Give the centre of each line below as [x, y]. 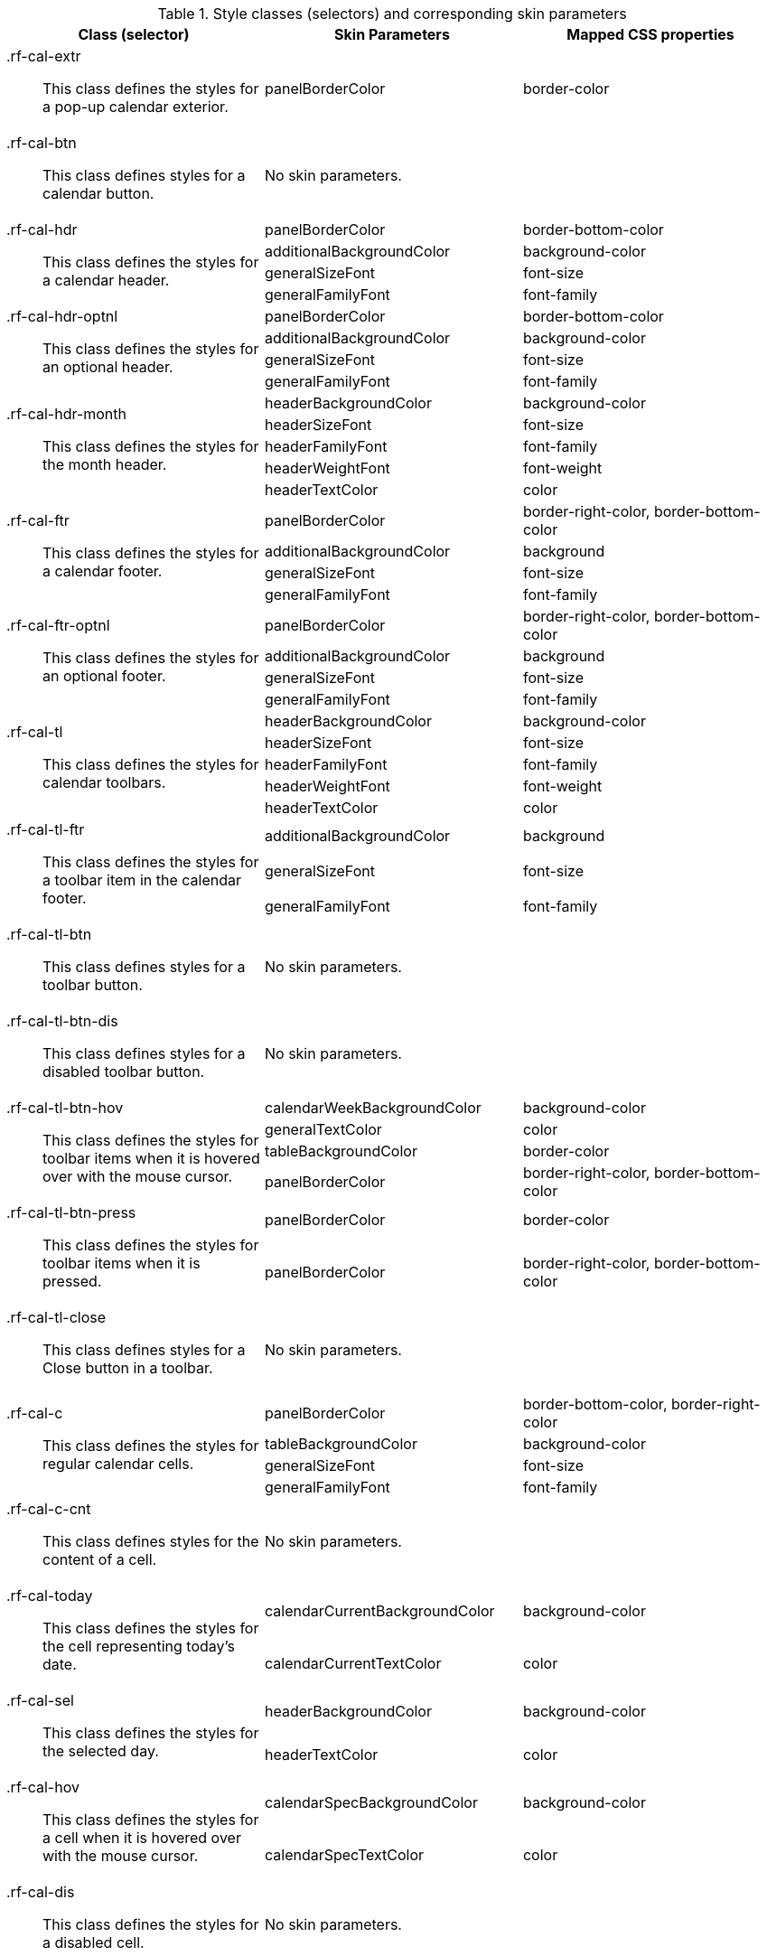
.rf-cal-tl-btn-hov [65, 1108]
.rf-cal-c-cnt [49, 1509]
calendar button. [98, 193]
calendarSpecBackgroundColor [371, 1802]
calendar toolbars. [104, 782]
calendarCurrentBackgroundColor [379, 1611]
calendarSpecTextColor [344, 1855]
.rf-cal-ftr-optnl [58, 625]
